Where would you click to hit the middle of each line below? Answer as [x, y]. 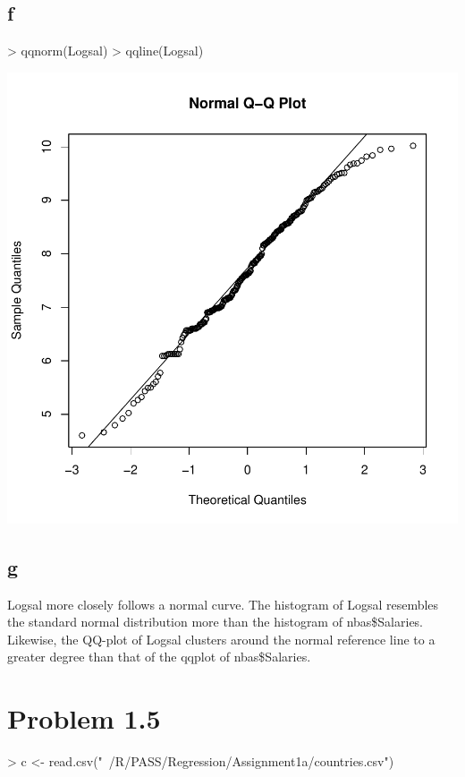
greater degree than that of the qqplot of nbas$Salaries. [159, 657]
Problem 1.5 [84, 718]
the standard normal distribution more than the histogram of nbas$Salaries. [216, 622]
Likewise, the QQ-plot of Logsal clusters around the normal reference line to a [221, 639]
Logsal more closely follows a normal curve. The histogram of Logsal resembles [223, 604]
